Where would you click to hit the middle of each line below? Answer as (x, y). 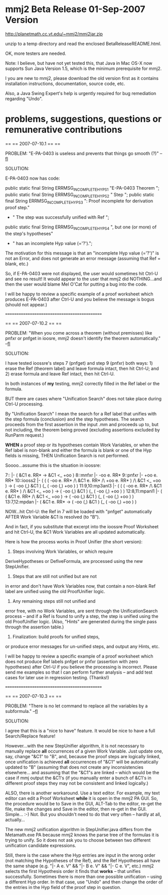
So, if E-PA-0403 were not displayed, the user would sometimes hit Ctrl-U (81, 274)
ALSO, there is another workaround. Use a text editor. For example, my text (82, 793)
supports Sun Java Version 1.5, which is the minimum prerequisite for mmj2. (83, 68)
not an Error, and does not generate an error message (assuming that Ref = (83, 259)
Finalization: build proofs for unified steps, (56, 637)
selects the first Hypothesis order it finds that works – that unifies (73, 871)
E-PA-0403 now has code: (33, 178)
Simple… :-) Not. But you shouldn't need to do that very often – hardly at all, (83, 815)
